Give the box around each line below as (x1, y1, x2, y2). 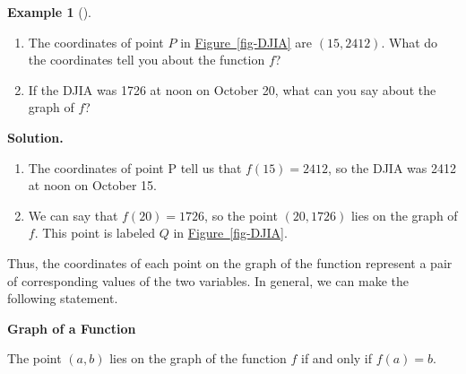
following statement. (7, 289, 118, 308)
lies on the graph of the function (109, 349, 287, 368)
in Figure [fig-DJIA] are (180, 32, 313, 51)
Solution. (7, 127, 64, 146)
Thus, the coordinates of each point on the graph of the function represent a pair (7, 253, 453, 272)
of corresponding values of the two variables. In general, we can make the (7, 271, 409, 290)
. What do (381, 32, 438, 51)
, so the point (204, 205, 278, 224)
